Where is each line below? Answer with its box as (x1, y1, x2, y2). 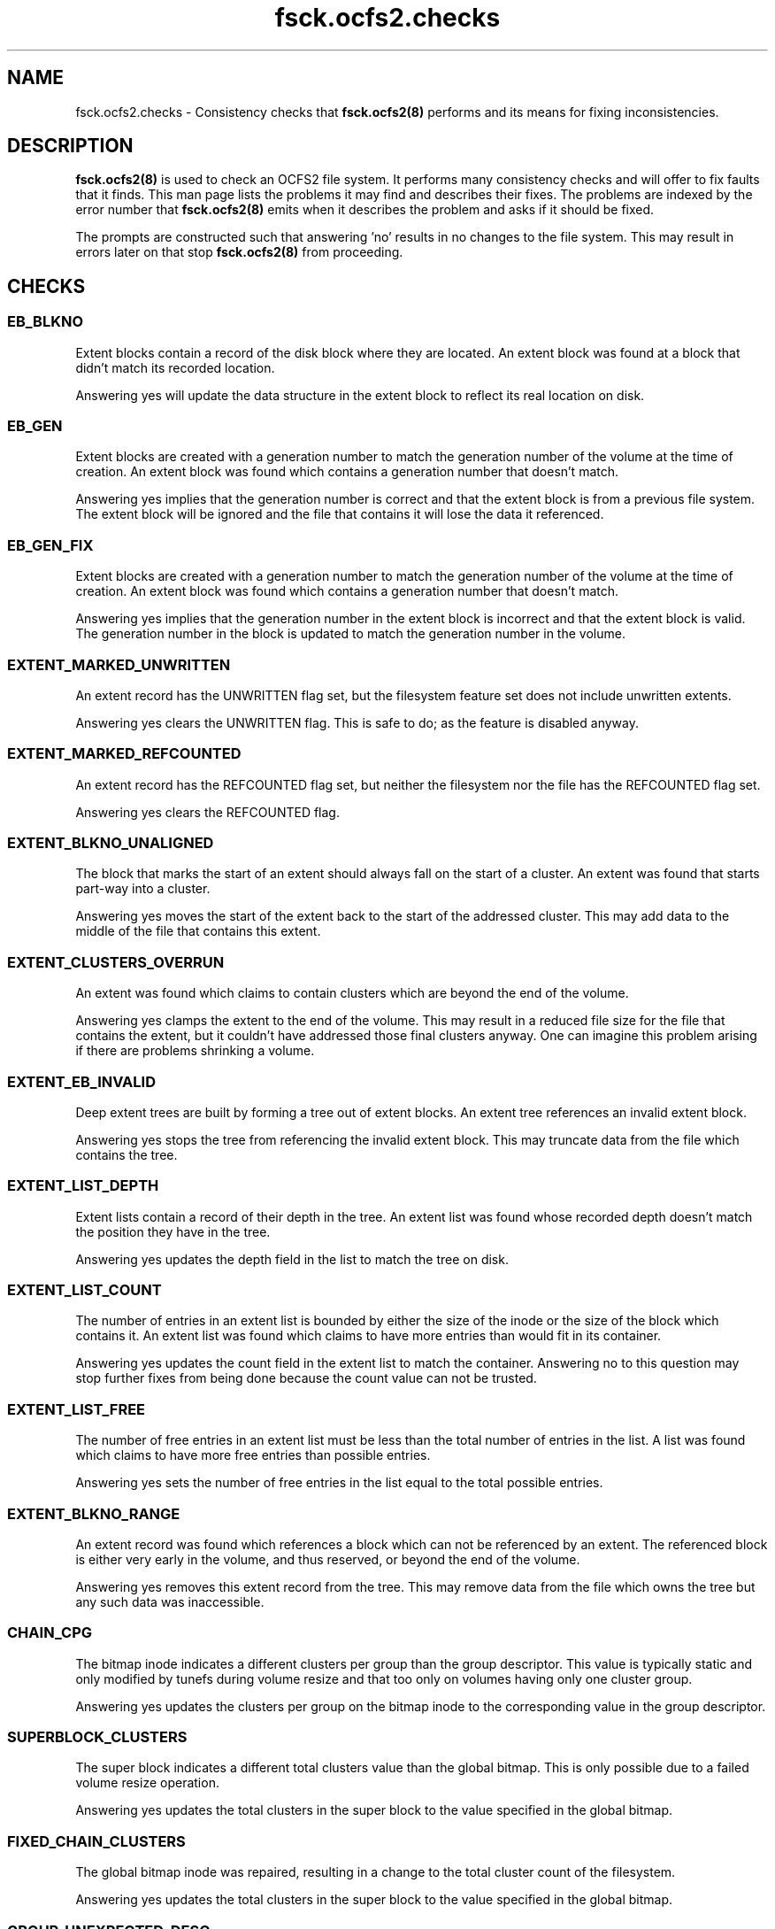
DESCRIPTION (7, 135, 134, 158)
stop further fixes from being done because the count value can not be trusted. (75, 1370, 537, 1386)
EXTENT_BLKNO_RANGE (7, 1504, 180, 1523)
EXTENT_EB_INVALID (7, 1072, 156, 1091)
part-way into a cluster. (75, 881, 211, 897)
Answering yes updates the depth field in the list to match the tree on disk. (75, 1251, 509, 1267)
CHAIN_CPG (7, 1624, 93, 1642)
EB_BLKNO (7, 312, 84, 331)
